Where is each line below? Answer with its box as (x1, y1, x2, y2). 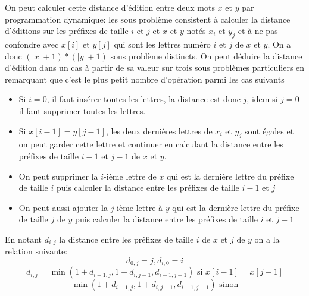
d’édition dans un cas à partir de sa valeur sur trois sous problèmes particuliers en (5, 61, 305, 74)
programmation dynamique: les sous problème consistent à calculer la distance (5, 12, 291, 25)
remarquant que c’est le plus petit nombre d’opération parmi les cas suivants (5, 73, 285, 85)
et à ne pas (238, 24, 278, 37)
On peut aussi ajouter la (18, 201, 108, 213)
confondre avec (5, 37, 59, 50)
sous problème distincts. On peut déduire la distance (110, 49, 302, 62)
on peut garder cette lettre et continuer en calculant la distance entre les (18, 138, 283, 150)
